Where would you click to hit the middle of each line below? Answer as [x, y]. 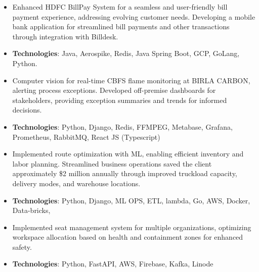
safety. [22, 247]
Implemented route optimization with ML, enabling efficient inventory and [128, 154]
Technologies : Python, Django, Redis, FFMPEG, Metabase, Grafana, [122, 126]
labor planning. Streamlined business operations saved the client [112, 163]
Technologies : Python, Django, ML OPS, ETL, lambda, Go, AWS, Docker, [131, 200]
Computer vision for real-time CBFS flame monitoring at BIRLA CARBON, [131, 80]
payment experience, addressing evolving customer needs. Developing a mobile [134, 16]
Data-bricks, [31, 210]
